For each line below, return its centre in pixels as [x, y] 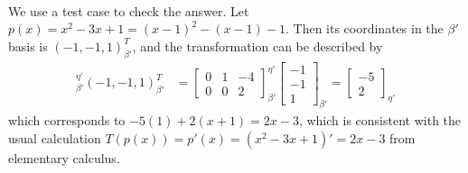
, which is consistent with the [380, 120]
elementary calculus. [64, 158]
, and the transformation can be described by [257, 46]
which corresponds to [67, 120]
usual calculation [55, 138]
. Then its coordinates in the [364, 28]
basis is [28, 46]
